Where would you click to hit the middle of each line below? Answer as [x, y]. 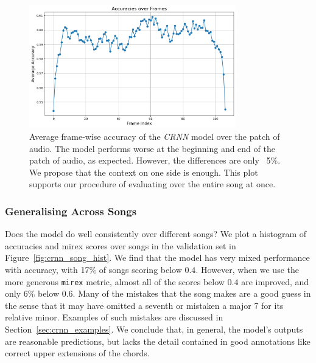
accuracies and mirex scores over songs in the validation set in [121, 245]
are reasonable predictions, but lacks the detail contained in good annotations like [158, 341]
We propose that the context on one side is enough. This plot [144, 172]
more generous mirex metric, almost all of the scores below [115, 281]
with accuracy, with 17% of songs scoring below [93, 269]
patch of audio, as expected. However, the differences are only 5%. [155, 160]
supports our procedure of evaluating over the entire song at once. [153, 184]
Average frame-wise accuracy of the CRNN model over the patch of [155, 136]
